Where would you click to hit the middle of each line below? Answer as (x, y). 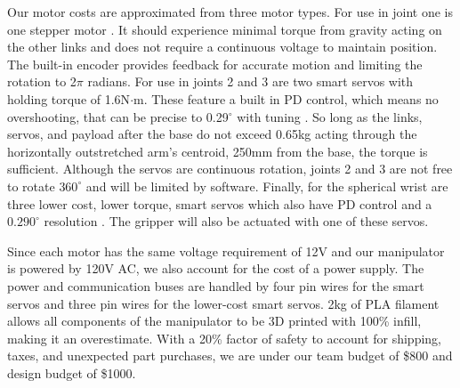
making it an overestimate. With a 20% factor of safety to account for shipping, (225, 338)
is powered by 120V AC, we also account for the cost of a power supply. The (216, 268)
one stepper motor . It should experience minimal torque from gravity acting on (225, 29)
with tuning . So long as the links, (330, 116)
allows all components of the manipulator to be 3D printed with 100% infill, (214, 321)
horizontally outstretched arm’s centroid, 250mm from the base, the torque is (218, 151)
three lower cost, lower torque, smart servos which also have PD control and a (220, 203)
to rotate (31, 186)
